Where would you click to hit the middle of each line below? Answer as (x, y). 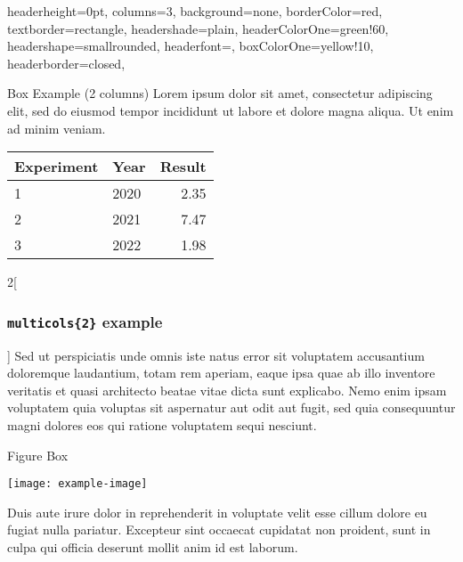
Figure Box (38, 455)
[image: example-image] (77, 484)
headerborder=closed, (66, 63)
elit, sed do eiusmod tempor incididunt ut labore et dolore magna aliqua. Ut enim (231, 110)
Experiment (57, 167)
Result (183, 167)
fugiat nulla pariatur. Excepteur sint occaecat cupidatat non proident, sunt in (219, 529)
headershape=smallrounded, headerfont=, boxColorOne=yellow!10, (191, 46)
